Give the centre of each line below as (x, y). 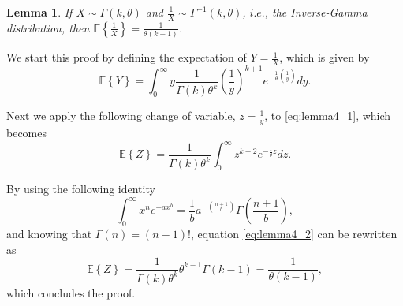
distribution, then (48, 27)
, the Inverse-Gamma (316, 12)
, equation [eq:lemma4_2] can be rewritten (294, 234)
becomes (27, 133)
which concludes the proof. (71, 292)
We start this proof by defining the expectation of (127, 57)
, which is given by (325, 57)
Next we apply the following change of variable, (121, 116)
